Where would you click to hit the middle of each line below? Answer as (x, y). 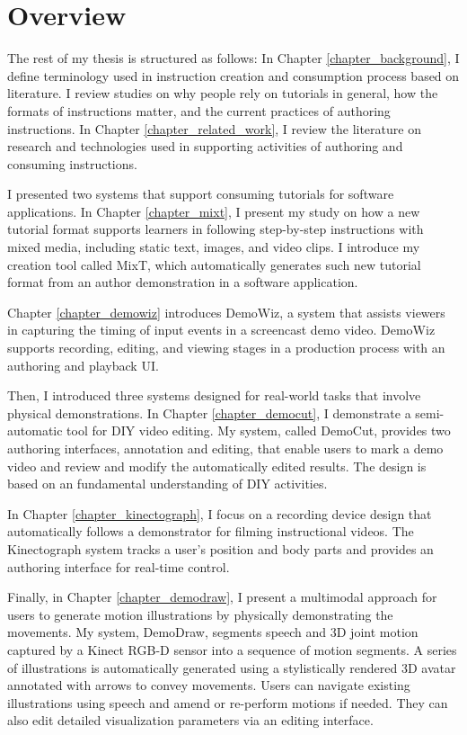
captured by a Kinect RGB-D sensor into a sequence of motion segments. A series (232, 649)
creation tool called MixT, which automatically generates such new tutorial (214, 264)
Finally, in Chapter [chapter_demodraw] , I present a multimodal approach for (222, 597)
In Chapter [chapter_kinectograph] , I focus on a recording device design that (220, 513)
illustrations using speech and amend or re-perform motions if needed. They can (228, 702)
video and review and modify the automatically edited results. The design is (217, 466)
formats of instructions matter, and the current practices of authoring (199, 110)
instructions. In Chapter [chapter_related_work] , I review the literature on (214, 128)
